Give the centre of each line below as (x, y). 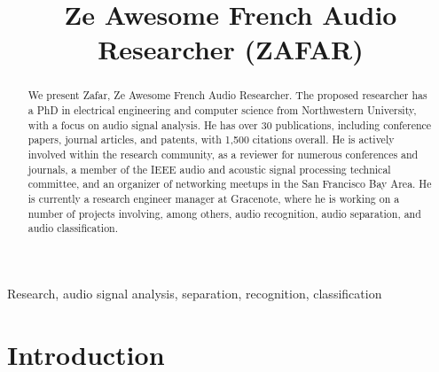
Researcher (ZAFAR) (231, 49)
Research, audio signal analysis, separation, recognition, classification (195, 293)
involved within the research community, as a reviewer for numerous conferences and (223, 154)
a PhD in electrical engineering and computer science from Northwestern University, (222, 110)
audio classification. (73, 228)
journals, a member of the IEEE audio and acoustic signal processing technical (209, 169)
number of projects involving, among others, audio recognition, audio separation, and (224, 213)
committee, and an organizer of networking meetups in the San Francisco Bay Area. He (230, 184)
